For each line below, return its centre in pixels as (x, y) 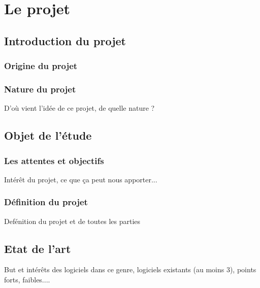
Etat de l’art (38, 248)
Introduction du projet (65, 40)
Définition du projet (46, 202)
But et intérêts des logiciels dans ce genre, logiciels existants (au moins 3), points (130, 269)
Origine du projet (41, 66)
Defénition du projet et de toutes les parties (72, 221)
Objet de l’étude (48, 135)
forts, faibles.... (27, 280)
